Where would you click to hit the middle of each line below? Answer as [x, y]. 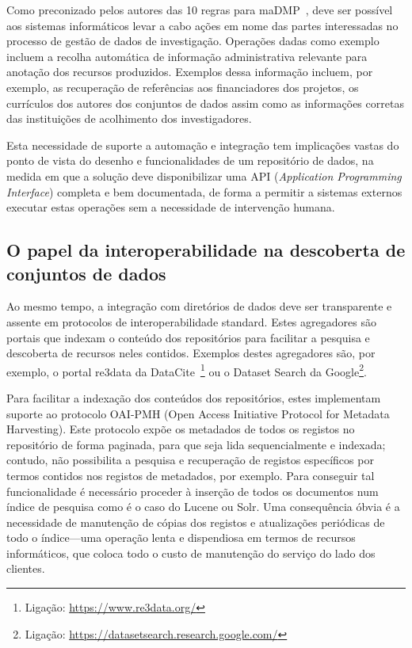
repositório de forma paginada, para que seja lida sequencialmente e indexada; [196, 444]
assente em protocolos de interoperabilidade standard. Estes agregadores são [191, 321]
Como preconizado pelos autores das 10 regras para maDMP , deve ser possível [200, 10]
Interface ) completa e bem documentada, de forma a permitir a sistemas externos [204, 191]
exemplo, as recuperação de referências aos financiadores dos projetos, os [183, 87]
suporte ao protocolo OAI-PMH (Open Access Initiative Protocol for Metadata [198, 413]
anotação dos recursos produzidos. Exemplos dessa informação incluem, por [190, 72]
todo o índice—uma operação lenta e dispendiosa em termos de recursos [181, 537]
